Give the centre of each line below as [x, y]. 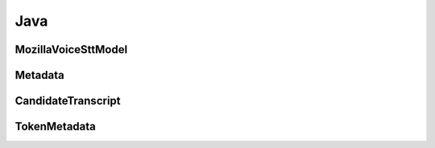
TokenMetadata [56, 127]
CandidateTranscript [68, 101]
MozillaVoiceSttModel [71, 49]
